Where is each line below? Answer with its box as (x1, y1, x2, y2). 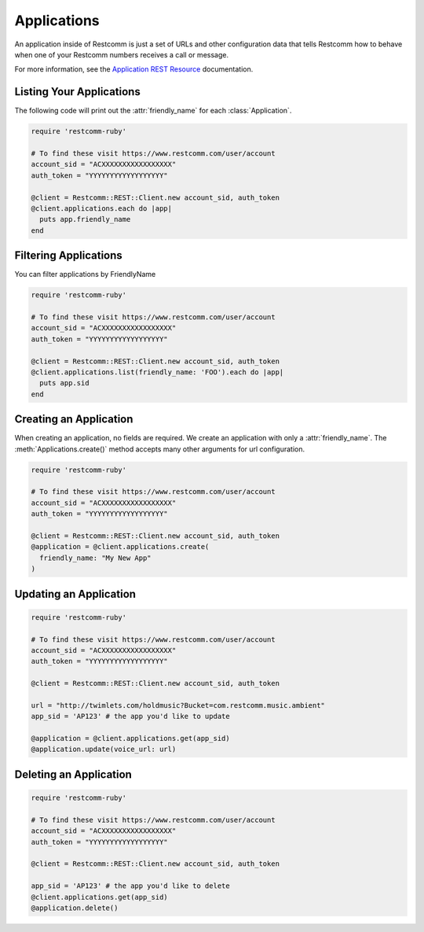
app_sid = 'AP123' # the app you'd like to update (31, 712, 231, 721)
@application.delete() (31, 903, 119, 912)
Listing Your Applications (14, 85, 141, 98)
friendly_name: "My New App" (39, 553, 152, 562)
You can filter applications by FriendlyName (14, 270, 156, 279)
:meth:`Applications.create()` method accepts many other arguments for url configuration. (14, 444, 305, 454)
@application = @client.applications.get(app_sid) (31, 734, 231, 743)
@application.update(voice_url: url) (31, 745, 177, 754)
